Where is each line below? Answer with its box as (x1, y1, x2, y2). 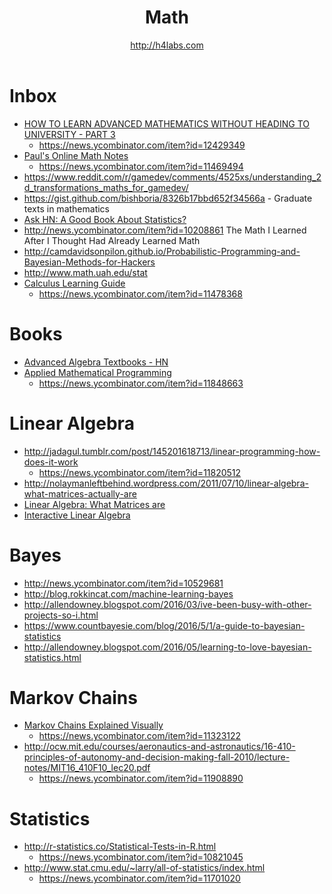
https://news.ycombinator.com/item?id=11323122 (38, 730, 242, 742)
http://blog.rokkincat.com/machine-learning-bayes (23, 587, 234, 600)
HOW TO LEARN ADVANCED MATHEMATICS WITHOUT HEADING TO (23, 117, 310, 130)
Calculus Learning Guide (23, 277, 126, 289)
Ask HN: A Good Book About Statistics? (23, 213, 187, 225)
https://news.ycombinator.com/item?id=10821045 (38, 851, 244, 863)
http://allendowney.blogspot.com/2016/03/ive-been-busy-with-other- (23, 598, 312, 610)
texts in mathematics (23, 202, 111, 215)
